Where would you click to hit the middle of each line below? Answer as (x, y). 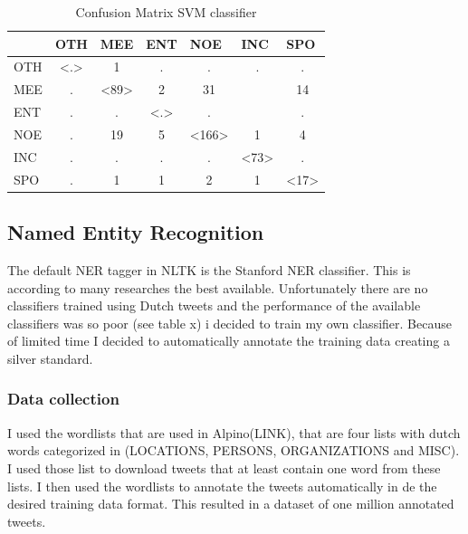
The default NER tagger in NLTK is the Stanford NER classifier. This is (209, 269)
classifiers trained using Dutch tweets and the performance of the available (214, 305)
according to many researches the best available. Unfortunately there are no (218, 287)
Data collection (63, 399)
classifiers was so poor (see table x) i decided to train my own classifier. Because (229, 323)
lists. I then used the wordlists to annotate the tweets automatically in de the (222, 486)
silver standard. (50, 358)
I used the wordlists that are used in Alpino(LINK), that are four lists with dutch (234, 432)
